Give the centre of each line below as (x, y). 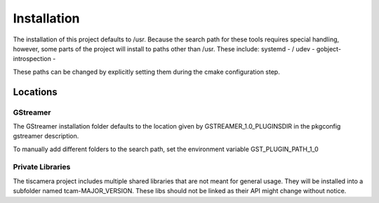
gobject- (329, 48)
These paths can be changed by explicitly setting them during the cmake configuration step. (146, 72)
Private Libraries (42, 167)
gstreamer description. (46, 136)
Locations (35, 92)
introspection (32, 59)
